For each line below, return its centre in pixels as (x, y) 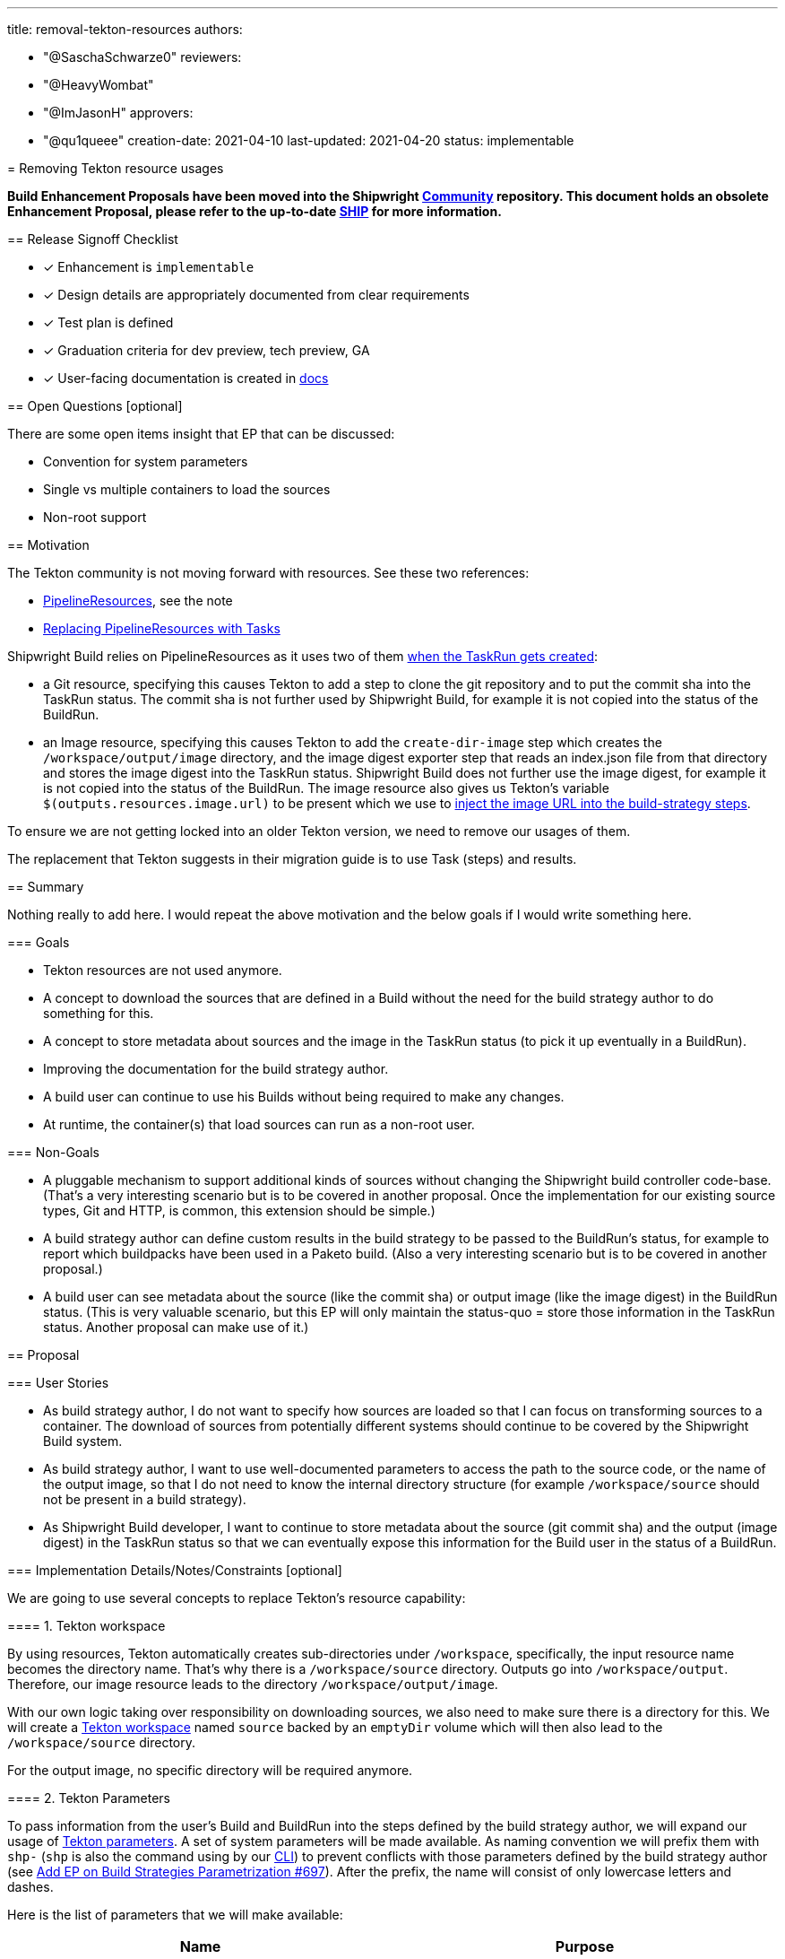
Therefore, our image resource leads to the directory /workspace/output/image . (253, 1684)
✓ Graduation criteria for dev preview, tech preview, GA (207, 350)
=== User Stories (58, 1383)
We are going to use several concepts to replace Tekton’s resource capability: (237, 1598)
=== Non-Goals (53, 1152)
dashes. (30, 1887)
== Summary (46, 887)
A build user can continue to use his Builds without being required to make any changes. (304, 1097)
